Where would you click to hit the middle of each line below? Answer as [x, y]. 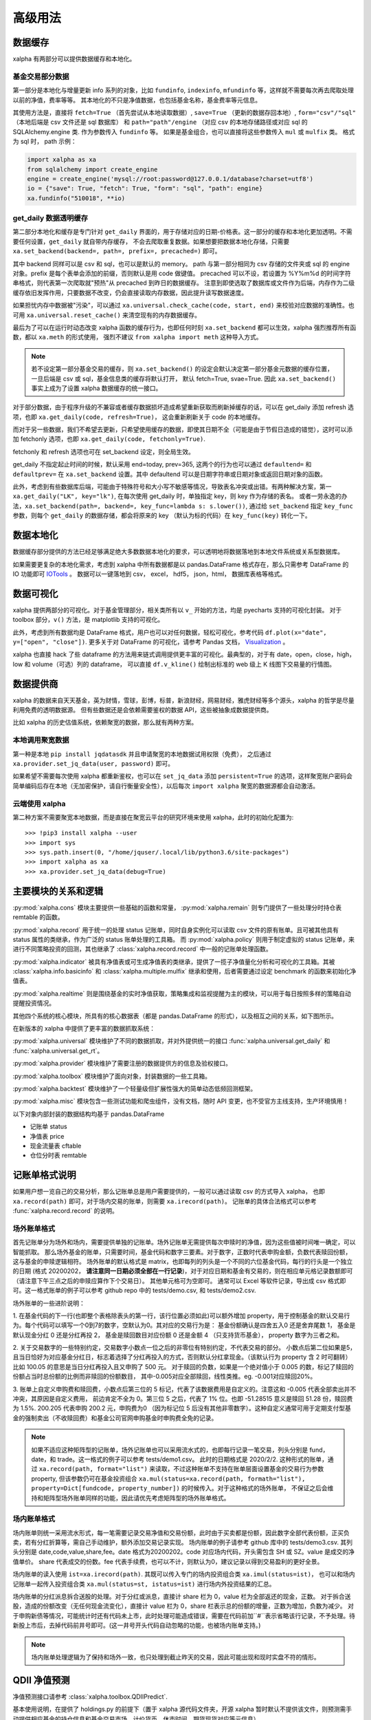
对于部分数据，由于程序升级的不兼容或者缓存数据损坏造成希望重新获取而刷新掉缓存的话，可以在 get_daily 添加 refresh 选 [183, 407]
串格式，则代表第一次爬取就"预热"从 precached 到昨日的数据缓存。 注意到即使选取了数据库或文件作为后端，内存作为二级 [184, 283]
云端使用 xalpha [39, 804]
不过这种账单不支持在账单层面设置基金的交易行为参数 [248, 1469]
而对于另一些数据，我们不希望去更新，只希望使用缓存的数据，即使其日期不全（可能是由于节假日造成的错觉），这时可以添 [183, 429]
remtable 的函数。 [38, 917]
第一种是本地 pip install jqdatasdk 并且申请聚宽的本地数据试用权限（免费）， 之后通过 [142, 754]
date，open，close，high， [316, 654]
